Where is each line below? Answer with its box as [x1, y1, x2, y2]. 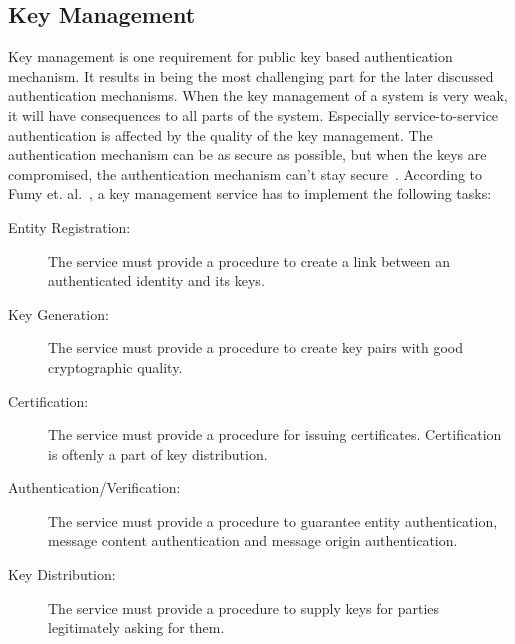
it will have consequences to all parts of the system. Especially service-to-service [8, 104, 499, 125]
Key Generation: [8, 303, 109, 324]
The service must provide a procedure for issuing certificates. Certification [48, 424, 502, 445]
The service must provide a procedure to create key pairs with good [48, 337, 463, 358]
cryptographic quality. [48, 356, 183, 377]
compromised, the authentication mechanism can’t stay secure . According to [8, 163, 483, 184]
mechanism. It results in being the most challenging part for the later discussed [8, 65, 494, 86]
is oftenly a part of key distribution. [48, 443, 268, 464]
